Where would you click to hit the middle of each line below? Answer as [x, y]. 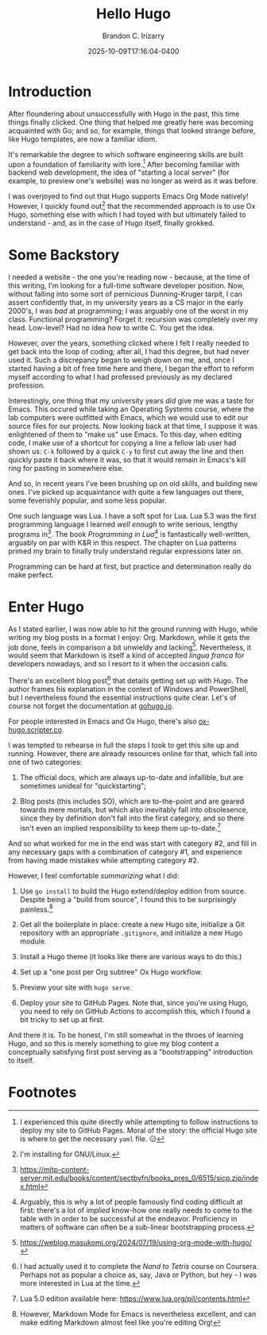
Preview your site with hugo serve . [76, 988]
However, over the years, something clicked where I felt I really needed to [129, 343]
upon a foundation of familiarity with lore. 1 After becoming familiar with [124, 164]
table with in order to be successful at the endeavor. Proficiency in [128, 1219]
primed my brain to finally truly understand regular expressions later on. [126, 551]
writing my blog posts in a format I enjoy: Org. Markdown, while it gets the [129, 637]
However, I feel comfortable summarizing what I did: [94, 875]
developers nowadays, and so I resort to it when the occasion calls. [118, 664]
